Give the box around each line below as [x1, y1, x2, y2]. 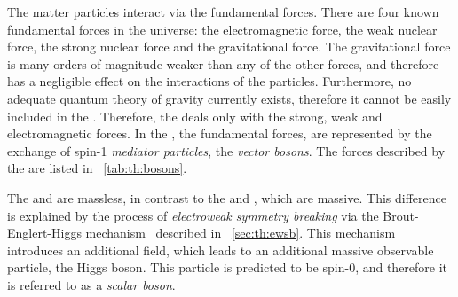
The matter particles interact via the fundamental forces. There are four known [7, 3, 439, 20]
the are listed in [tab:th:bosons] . [7, 159, 187, 177]
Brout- [383, 206, 419, 224]
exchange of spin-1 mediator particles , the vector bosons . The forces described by [7, 141, 446, 160]
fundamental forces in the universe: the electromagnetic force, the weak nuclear [7, 20, 438, 38]
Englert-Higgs [7, 223, 82, 242]
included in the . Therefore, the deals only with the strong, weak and [7, 106, 383, 125]
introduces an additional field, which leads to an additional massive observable [7, 240, 434, 259]
